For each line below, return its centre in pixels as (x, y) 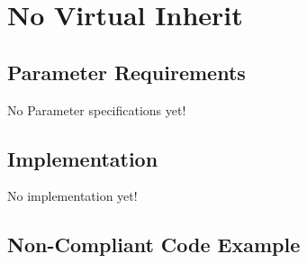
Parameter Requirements (126, 72)
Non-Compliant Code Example (154, 245)
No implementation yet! (72, 196)
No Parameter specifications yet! (97, 109)
